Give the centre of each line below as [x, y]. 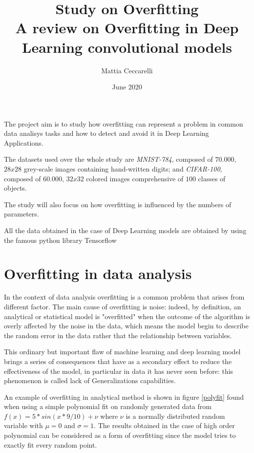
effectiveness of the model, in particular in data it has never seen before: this [119, 371]
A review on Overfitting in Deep [127, 28]
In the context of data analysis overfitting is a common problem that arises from [124, 297]
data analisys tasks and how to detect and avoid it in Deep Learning [106, 133]
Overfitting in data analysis [98, 273]
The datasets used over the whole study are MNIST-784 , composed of [108, 159]
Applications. [24, 142]
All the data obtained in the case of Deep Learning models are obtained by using [125, 230]
